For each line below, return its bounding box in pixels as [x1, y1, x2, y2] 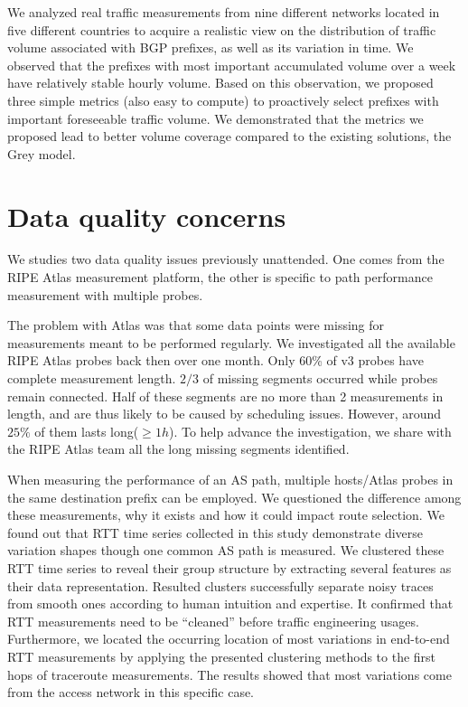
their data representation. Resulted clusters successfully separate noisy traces [7, 576, 434, 595]
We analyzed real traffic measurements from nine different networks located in [7, 3, 440, 21]
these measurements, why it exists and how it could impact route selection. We [7, 505, 445, 524]
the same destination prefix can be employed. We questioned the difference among [7, 487, 462, 506]
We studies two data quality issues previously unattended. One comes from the [7, 250, 445, 269]
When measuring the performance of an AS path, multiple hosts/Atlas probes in [7, 470, 454, 488]
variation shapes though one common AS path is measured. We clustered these [7, 541, 445, 560]
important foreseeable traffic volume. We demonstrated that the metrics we [7, 108, 424, 127]
